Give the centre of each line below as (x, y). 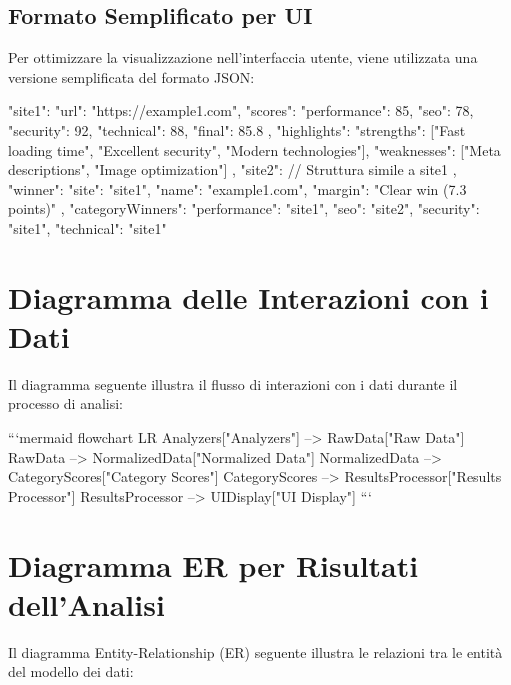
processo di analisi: (65, 403)
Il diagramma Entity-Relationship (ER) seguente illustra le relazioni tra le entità (255, 651)
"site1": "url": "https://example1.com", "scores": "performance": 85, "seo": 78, (241, 110)
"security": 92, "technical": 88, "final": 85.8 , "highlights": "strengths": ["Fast (237, 129)
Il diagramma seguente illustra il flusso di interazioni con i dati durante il (233, 383)
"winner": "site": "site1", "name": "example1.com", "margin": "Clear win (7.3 (237, 188)
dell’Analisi (86, 603)
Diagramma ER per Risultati (213, 564)
